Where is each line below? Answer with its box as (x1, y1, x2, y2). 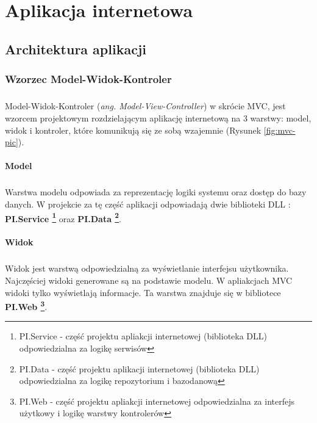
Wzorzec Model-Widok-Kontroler (5, 71, 172, 87)
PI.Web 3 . (5, 298, 48, 313)
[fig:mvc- (263, 123, 296, 136)
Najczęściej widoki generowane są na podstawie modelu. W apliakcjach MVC (5, 273, 293, 286)
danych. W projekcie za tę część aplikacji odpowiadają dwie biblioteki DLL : (5, 197, 291, 210)
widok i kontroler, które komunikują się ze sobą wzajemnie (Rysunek (5, 123, 262, 136)
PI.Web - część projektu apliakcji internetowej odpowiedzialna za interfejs (19, 394, 294, 407)
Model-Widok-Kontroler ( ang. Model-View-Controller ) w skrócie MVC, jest (5, 99, 286, 112)
